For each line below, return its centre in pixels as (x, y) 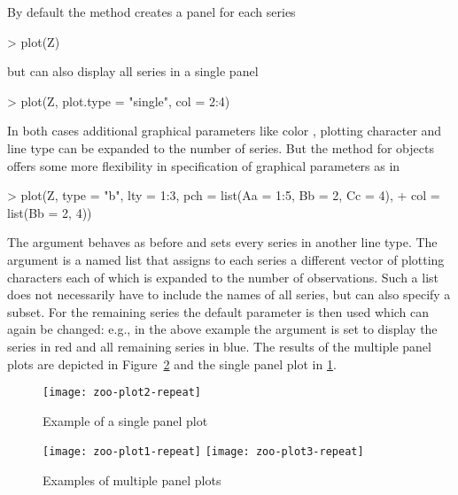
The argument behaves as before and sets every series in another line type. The (222, 242)
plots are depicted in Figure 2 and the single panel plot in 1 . (172, 364)
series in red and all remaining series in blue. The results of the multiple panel (219, 346)
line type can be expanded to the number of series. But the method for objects (221, 147)
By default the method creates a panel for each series (151, 12)
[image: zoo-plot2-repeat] (122, 393)
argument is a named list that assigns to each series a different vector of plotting (226, 259)
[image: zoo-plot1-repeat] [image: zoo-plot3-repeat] (203, 452)
